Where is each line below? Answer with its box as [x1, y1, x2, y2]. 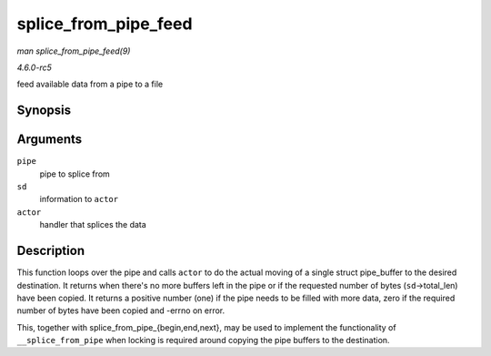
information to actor [39, 194, 118, 205]
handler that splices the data [39, 219, 147, 230]
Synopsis [16, 103, 72, 118]
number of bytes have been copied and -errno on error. [16, 305, 225, 316]
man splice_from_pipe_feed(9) [16, 46, 131, 56]
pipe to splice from [39, 168, 111, 179]
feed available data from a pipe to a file [16, 78, 164, 90]
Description [16, 243, 85, 259]
